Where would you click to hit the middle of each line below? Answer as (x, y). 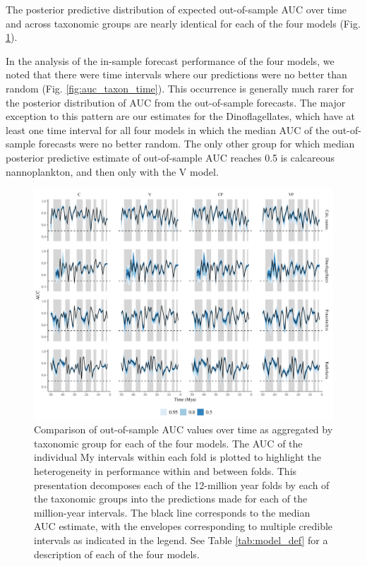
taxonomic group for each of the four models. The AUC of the (168, 443)
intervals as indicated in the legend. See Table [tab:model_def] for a (181, 540)
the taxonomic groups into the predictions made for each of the (171, 499)
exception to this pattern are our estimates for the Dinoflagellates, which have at (180, 116)
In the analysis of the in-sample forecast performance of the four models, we (170, 60)
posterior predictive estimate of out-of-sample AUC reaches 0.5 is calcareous (170, 157)
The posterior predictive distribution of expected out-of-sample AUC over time (176, 9)
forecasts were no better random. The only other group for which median (197, 144)
